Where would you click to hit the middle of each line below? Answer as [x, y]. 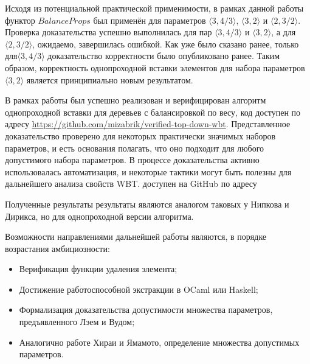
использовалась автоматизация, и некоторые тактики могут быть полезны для [148, 171]
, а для [284, 32]
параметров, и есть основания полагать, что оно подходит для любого [135, 148]
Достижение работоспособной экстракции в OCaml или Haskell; [139, 289]
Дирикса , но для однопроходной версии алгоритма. [99, 216]
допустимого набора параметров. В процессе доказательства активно [132, 160]
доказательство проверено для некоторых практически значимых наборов [140, 135]
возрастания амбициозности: [57, 248]
